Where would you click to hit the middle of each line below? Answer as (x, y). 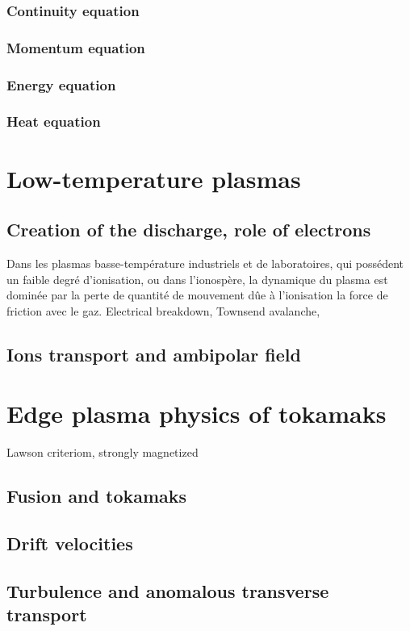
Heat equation (54, 121)
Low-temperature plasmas (154, 178)
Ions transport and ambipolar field (154, 354)
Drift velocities (70, 543)
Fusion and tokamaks (97, 496)
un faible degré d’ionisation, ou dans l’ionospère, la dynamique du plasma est (197, 279)
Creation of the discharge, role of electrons (189, 230)
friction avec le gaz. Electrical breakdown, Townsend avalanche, (163, 310)
